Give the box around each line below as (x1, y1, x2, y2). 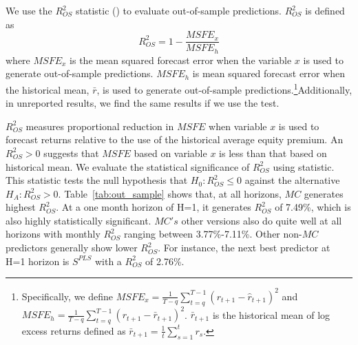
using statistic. (273, 159, 335, 174)
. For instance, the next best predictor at (158, 240, 330, 255)
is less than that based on (219, 145, 327, 160)
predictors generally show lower (6, 240, 138, 255)
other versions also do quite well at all (181, 213, 342, 227)
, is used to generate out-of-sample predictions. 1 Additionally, (96, 80, 352, 96)
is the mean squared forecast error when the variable (70, 52, 292, 67)
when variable (209, 118, 267, 133)
